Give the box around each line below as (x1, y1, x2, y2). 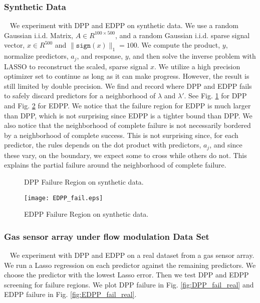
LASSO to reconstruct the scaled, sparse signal (4, 61, 148, 71)
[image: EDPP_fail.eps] (24, 194, 103, 202)
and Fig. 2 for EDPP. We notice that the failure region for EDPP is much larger (4, 100, 251, 111)
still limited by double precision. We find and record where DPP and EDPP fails (4, 80, 252, 91)
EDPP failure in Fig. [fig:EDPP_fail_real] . (4, 289, 137, 299)
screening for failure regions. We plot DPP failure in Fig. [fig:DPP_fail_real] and (4, 279, 254, 289)
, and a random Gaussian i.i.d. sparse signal (115, 30, 250, 40)
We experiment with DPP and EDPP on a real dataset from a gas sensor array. (10, 250, 254, 260)
